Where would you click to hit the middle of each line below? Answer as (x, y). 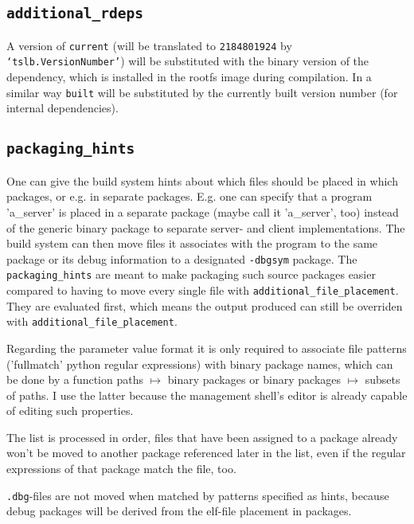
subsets (383, 379)
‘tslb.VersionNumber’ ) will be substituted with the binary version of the (188, 61)
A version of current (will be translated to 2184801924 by (149, 45)
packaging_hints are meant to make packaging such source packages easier (191, 274)
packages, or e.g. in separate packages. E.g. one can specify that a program (189, 196)
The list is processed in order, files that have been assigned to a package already (202, 437)
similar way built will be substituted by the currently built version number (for (202, 92)
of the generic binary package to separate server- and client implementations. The (206, 227)
